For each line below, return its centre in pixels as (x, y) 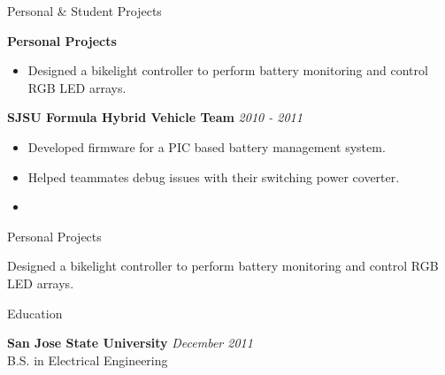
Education (35, 313)
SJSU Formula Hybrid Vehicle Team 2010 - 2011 (155, 117)
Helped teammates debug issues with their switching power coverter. (214, 176)
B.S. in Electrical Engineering (88, 360)
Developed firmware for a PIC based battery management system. (207, 146)
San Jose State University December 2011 (130, 343)
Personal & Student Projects (84, 11)
